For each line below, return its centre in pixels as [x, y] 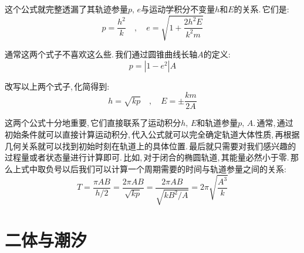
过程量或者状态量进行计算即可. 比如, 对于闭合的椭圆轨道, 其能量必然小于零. [147, 157]
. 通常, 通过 [273, 123]
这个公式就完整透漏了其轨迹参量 [66, 9]
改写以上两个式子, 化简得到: [57, 86]
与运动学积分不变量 [178, 9]
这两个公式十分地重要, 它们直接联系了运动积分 [93, 123]
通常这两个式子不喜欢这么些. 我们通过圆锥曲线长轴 [101, 54]
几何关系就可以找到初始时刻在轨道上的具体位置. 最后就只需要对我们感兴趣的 [151, 146]
